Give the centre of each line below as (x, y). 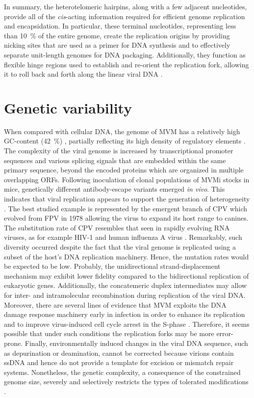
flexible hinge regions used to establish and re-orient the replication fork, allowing (127, 64)
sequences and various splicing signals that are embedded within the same (115, 160)
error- (225, 333)
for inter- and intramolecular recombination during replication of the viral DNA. (125, 295)
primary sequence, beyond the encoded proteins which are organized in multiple (124, 170)
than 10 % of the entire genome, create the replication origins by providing (117, 35)
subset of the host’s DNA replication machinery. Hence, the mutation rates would (127, 256)
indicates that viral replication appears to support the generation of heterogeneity (127, 199)
